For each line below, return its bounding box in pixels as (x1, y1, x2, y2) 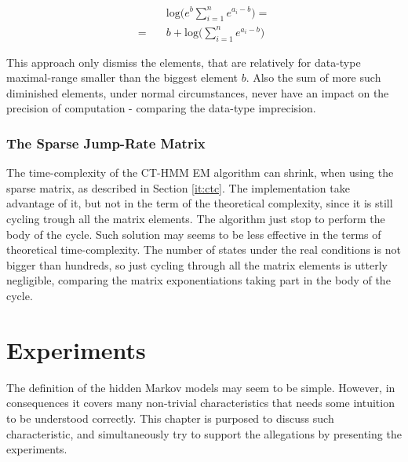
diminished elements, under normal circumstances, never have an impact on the (6, 84, 389, 101)
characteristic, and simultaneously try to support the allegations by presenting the (6, 425, 402, 442)
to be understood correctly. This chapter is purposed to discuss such (6, 409, 334, 426)
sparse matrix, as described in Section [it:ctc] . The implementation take (6, 179, 350, 196)
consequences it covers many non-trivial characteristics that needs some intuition (6, 394, 395, 411)
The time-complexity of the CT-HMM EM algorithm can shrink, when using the (6, 164, 394, 181)
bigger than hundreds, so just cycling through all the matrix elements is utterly (6, 256, 388, 273)
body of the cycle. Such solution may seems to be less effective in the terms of (6, 225, 381, 242)
